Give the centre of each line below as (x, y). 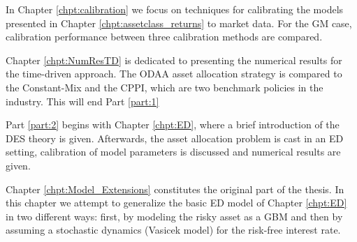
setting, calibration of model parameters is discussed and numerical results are (173, 152)
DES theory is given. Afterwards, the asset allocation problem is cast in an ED (175, 138)
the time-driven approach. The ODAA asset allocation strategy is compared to (174, 74)
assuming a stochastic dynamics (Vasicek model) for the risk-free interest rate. (173, 230)
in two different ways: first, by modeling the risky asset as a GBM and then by (174, 216)
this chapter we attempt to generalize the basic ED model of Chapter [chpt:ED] (176, 203)
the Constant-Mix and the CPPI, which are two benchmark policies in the (165, 87)
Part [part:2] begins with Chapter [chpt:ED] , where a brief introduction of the (173, 124)
